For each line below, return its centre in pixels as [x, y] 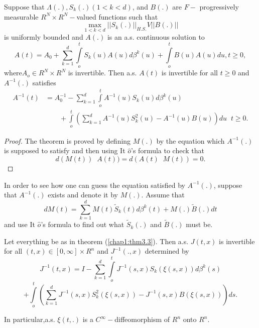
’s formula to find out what [83, 224]
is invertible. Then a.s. [102, 73]
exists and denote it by [83, 195]
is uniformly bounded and [44, 37]
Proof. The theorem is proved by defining [68, 140]
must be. [199, 224]
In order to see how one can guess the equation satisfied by [95, 185]
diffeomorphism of [142, 319]
